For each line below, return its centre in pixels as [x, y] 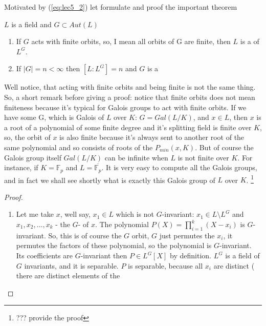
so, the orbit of [27, 137]
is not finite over [203, 157]
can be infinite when [136, 157]
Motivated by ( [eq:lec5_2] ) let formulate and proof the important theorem [121, 7]
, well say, [75, 214]
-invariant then [104, 255]
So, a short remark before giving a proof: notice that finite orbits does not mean [130, 97]
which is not [135, 214]
